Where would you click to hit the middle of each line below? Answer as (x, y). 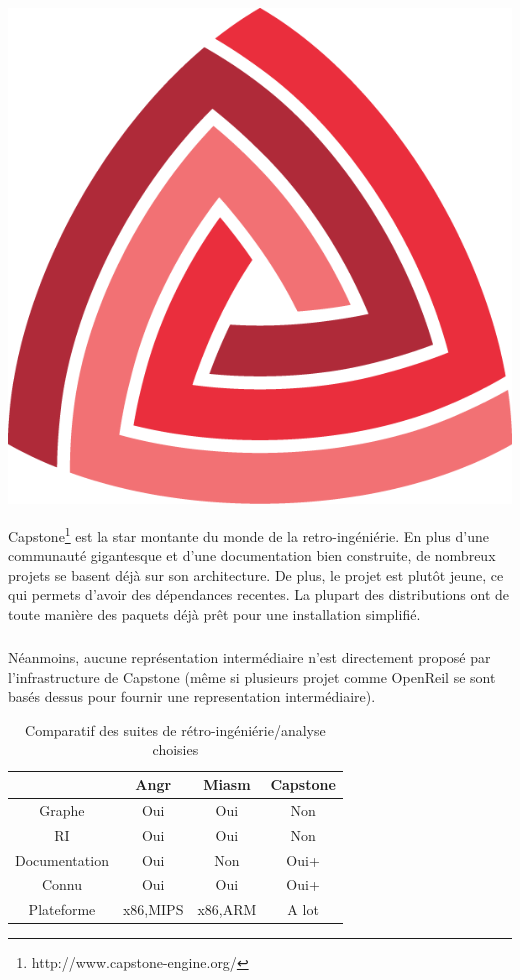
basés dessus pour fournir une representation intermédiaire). (192, 696)
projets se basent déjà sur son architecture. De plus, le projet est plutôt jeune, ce (256, 574)
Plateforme (62, 909)
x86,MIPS (153, 909)
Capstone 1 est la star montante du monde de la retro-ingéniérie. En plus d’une (248, 534)
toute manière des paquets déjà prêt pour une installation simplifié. (214, 614)
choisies (175, 749)
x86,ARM (227, 909)
